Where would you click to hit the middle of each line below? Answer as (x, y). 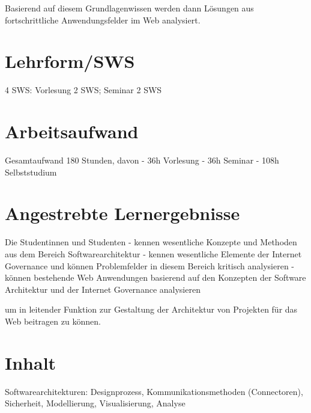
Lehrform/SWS (70, 61)
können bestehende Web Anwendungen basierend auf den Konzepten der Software (155, 277)
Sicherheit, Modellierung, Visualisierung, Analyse (95, 403)
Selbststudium (31, 172)
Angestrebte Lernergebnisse (122, 213)
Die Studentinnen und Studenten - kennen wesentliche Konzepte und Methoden (151, 242)
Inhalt (31, 362)
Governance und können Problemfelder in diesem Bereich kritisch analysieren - (150, 265)
